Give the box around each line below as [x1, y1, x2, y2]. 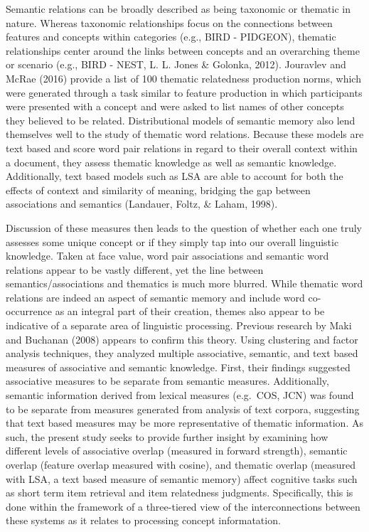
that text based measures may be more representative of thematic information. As [6, 415, 363, 430]
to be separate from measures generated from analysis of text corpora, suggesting [6, 401, 360, 416]
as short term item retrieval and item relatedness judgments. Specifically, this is [6, 485, 353, 500]
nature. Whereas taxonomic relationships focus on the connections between [6, 15, 333, 30]
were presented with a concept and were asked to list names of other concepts [6, 99, 344, 114]
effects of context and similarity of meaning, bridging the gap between [6, 182, 311, 197]
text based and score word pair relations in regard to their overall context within [6, 140, 358, 155]
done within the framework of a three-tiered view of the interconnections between [6, 499, 360, 514]
